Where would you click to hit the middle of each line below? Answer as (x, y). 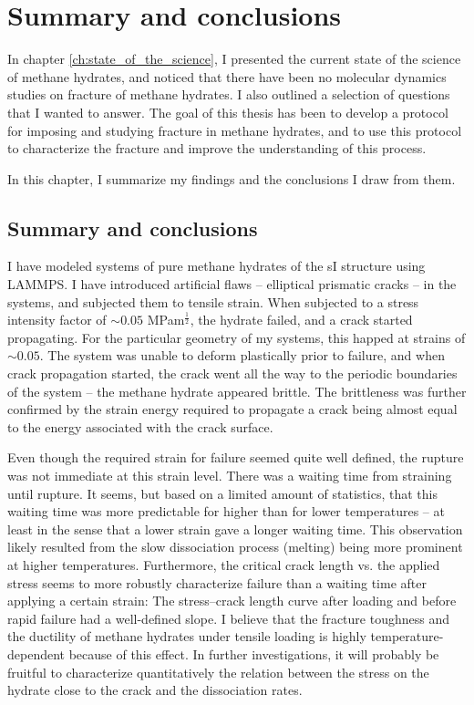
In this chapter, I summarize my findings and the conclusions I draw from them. (232, 178)
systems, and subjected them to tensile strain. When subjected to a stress (213, 301)
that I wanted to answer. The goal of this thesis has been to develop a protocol (228, 112)
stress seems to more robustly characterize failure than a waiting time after (217, 582)
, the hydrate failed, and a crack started (301, 320)
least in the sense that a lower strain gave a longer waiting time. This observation (235, 529)
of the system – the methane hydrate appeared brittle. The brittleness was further (237, 391)
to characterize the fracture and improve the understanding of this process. (217, 148)
